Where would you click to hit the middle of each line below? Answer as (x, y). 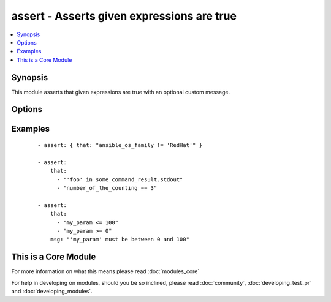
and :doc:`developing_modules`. (52, 292)
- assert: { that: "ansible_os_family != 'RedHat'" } (120, 145)
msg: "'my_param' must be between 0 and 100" (120, 240)
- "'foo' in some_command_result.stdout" (120, 179)
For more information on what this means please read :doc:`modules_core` (105, 271)
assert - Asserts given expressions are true (124, 16)
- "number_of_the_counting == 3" (107, 188)
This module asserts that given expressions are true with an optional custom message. (120, 92)
